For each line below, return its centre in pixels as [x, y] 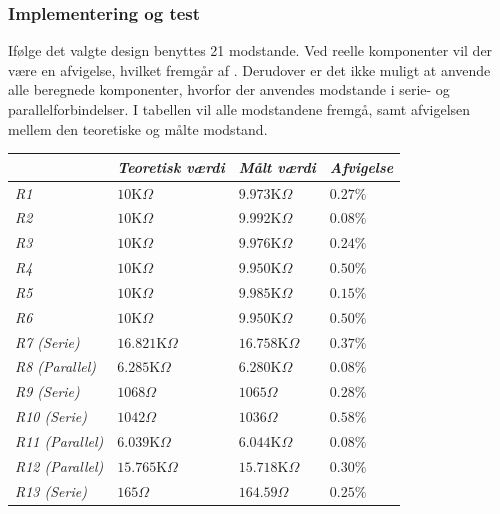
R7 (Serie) [47, 341]
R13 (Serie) [51, 490]
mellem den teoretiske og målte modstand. [138, 128]
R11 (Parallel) [59, 440]
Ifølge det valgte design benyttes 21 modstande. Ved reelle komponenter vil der [250, 50]
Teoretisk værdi [171, 166]
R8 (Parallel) [56, 366]
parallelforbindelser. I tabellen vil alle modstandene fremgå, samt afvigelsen [239, 109]
